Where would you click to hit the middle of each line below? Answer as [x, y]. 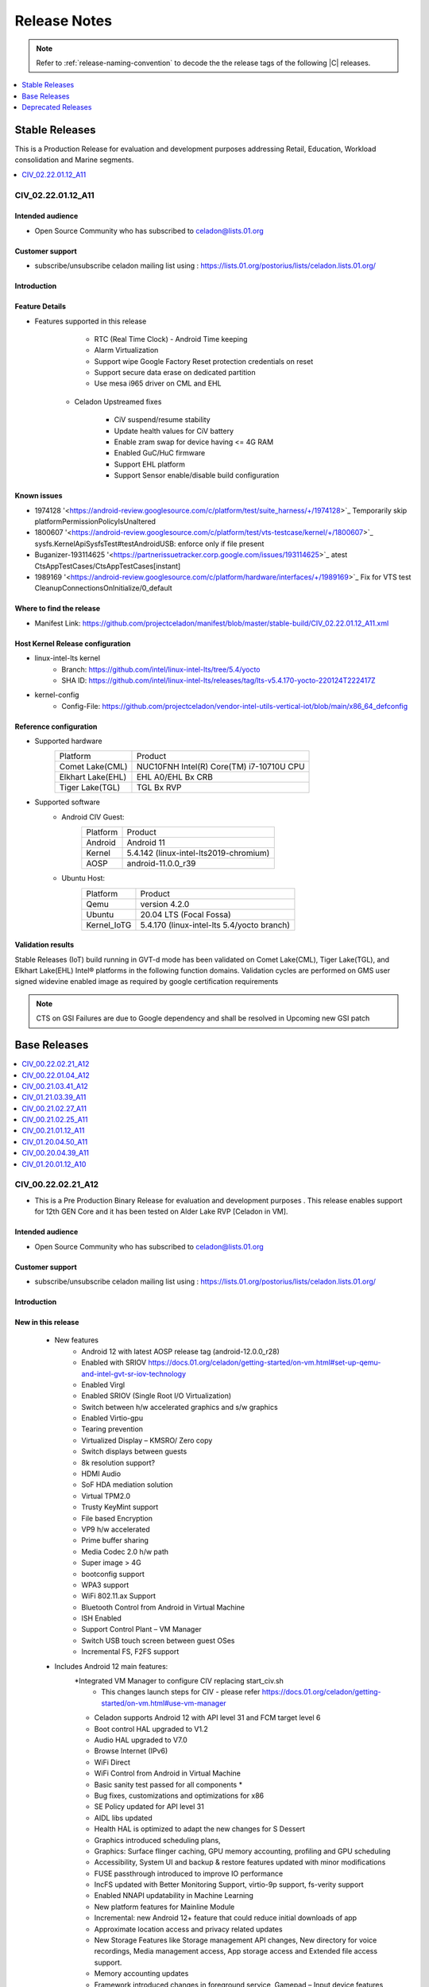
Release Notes [64, 21]
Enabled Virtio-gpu [112, 1418]
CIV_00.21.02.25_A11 [55, 1120]
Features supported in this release [91, 321]
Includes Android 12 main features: [111, 1666]
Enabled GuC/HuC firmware [160, 453]
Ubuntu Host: [83, 878]
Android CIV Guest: [93, 817]
